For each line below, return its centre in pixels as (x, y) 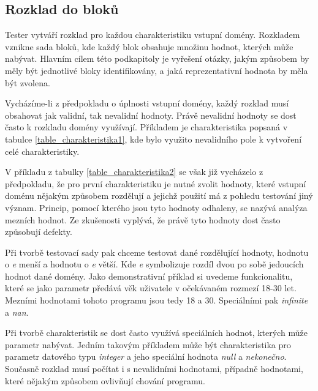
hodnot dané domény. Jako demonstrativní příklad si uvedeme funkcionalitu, (149, 276)
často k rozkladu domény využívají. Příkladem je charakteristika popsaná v (146, 127)
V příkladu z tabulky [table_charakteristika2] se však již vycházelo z (134, 172)
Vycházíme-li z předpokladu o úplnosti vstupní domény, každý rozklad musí (147, 103)
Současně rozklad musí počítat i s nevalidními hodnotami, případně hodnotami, (154, 369)
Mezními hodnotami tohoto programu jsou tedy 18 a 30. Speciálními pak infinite (157, 300)
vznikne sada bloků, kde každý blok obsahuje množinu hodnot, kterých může (149, 46)
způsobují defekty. (39, 232)
